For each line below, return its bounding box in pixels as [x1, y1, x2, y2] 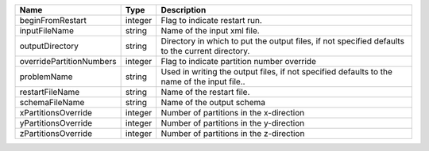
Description [160, 5, 207, 15]
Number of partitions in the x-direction [160, 108, 305, 118]
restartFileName [19, 87, 79, 97]
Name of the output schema [160, 97, 266, 108]
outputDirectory [19, 40, 79, 51]
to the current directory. [160, 46, 250, 56]
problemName [19, 71, 73, 82]
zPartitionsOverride [19, 128, 93, 138]
